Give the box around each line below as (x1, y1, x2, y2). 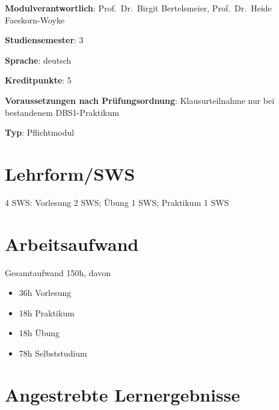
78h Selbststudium (19, 346, 87, 359)
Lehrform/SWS (5, 161, 135, 185)
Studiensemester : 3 (5, 34, 84, 46)
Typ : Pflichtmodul (5, 126, 75, 139)
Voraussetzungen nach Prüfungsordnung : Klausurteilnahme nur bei (5, 94, 275, 106)
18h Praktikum (19, 306, 75, 319)
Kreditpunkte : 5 (5, 74, 72, 86)
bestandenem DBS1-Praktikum (5, 106, 120, 118)
